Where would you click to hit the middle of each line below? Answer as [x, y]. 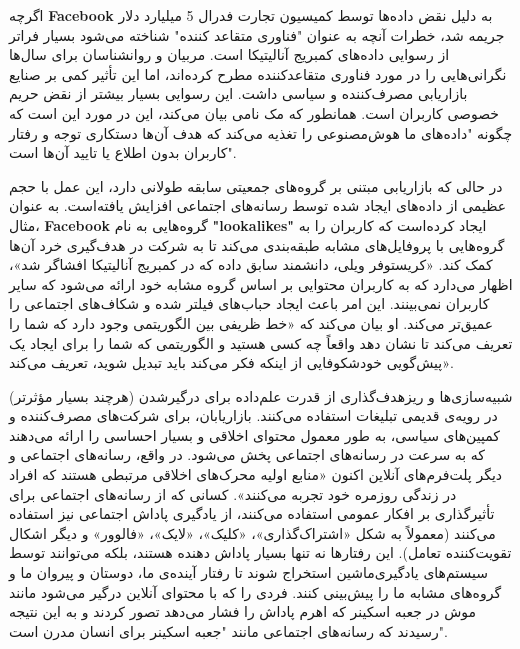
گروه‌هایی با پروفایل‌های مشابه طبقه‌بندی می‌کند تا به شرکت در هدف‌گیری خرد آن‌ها [257, 244]
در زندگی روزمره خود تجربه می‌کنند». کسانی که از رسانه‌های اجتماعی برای [233, 493]
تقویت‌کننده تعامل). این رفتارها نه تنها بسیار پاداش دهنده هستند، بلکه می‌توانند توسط [260, 552]
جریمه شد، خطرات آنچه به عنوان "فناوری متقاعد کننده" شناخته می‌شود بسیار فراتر [257, 34]
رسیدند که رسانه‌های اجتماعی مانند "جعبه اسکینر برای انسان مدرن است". [228, 630]
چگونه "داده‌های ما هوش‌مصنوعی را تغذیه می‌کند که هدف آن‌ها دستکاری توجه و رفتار [261, 132]
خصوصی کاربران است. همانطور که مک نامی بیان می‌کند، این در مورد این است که [254, 112]
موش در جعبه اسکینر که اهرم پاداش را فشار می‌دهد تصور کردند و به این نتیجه [243, 611]
